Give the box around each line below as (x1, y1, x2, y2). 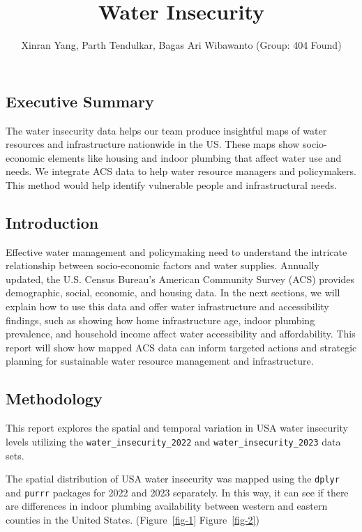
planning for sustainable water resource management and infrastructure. (6, 354, 314, 368)
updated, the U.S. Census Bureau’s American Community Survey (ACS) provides (6, 271, 355, 286)
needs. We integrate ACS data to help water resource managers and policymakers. (6, 164, 356, 178)
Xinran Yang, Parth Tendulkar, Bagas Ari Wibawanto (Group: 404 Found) (21, 38, 342, 52)
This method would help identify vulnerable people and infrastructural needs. (6, 177, 337, 192)
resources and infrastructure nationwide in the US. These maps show (6, 137, 300, 151)
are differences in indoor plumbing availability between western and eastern (6, 499, 328, 513)
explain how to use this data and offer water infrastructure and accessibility (6, 299, 329, 314)
